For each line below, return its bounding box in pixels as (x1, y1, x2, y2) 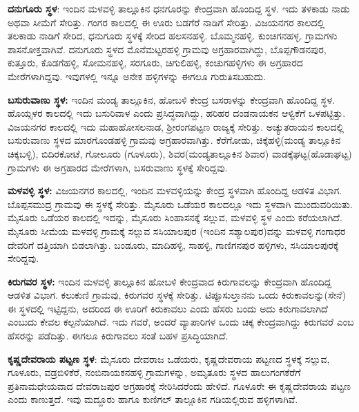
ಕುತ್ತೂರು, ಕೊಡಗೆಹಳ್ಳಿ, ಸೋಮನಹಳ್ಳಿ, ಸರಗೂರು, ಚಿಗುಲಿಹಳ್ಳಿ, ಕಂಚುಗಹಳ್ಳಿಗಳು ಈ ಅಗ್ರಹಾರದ (8, 55, 303, 70)
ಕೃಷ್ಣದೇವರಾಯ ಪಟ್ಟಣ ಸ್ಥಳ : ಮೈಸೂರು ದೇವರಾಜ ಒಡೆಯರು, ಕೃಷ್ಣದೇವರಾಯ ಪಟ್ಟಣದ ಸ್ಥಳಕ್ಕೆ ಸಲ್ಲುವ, (8, 351, 330, 366)
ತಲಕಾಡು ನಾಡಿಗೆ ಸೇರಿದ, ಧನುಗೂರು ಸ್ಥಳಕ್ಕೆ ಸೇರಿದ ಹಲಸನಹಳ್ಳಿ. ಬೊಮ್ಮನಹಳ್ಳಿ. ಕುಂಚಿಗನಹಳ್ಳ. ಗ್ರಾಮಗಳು (8, 28, 338, 43)
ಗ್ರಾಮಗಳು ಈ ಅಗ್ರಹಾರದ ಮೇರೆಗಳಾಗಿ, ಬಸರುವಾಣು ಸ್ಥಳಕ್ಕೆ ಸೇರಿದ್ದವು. (8, 160, 228, 174)
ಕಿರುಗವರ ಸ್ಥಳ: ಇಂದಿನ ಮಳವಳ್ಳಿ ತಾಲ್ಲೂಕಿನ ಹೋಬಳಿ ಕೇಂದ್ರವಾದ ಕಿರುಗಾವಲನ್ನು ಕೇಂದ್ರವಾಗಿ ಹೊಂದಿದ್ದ (8, 274, 332, 288)
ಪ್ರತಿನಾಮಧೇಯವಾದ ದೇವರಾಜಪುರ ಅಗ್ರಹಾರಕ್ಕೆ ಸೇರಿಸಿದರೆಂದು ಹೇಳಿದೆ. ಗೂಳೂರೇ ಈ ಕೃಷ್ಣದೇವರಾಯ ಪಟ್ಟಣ (8, 378, 351, 393)
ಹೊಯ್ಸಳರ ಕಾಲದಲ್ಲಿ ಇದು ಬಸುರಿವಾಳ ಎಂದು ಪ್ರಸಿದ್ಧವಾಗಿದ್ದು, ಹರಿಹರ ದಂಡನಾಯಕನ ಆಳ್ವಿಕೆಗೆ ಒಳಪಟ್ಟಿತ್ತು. (8, 106, 346, 120)
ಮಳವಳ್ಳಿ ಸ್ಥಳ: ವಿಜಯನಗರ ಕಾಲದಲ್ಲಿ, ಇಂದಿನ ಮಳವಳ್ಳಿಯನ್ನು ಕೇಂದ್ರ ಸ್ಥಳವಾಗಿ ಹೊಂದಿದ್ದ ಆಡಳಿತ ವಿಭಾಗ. (8, 183, 342, 198)
